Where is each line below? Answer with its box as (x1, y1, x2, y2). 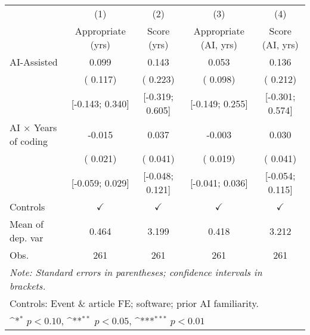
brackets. (10, 279, 46, 293)
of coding (10, 134, 48, 148)
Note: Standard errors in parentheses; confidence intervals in (10, 265, 262, 279)
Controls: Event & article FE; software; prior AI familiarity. (10, 296, 259, 310)
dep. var (10, 231, 44, 244)
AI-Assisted (10, 55, 58, 69)
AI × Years (10, 120, 57, 134)
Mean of (10, 217, 44, 231)
